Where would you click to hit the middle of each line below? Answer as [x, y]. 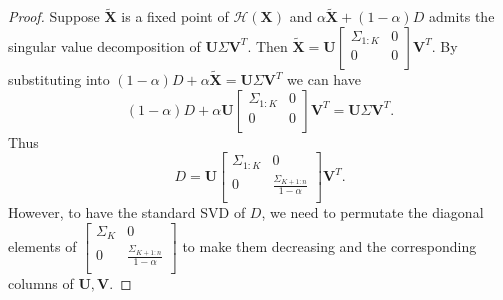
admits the [461, 16]
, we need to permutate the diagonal [372, 212]
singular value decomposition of [104, 45]
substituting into [59, 79]
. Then [267, 45]
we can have [324, 79]
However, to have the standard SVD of [127, 212]
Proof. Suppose [54, 16]
